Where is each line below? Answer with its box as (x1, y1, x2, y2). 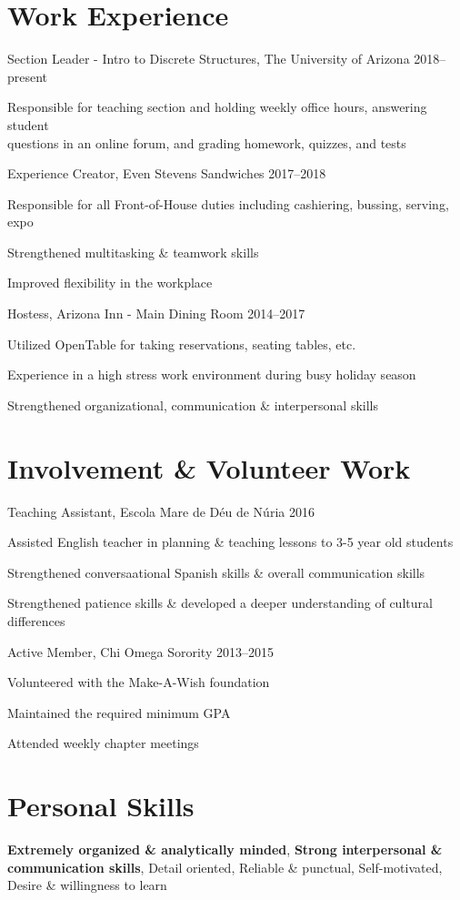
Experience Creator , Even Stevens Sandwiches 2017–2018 (7, 164, 326, 183)
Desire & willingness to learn (7, 875, 167, 895)
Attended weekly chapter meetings (7, 733, 199, 753)
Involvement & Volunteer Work (7, 449, 411, 486)
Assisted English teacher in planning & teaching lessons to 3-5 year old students (7, 532, 454, 551)
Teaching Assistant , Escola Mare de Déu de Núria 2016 (7, 501, 315, 521)
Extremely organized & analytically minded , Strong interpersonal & (7, 840, 443, 859)
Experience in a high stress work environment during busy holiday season (7, 365, 416, 384)
